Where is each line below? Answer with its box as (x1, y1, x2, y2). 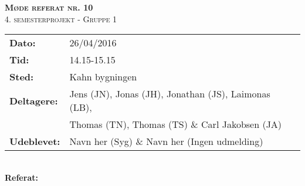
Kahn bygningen (69, 70, 137, 84)
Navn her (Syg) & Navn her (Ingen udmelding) (69, 134, 263, 148)
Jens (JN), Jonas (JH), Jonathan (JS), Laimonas (69, 87, 270, 101)
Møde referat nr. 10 (5, 1, 93, 13)
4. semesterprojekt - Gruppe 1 (5, 12, 117, 25)
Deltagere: (9, 93, 58, 107)
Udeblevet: (9, 134, 60, 148)
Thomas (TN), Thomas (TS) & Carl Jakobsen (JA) (69, 117, 282, 131)
